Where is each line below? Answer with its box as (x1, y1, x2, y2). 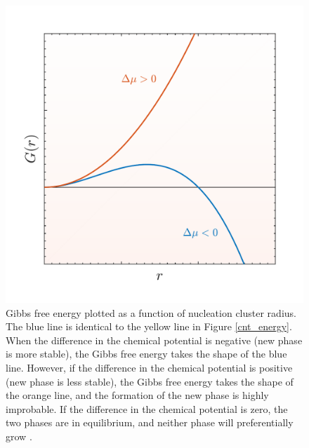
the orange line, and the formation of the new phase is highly (6, 388, 269, 402)
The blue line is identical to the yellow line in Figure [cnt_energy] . (6, 319, 292, 334)
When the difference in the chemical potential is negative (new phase (6, 332, 303, 347)
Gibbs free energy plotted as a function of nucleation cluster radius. (6, 305, 296, 320)
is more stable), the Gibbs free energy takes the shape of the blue (6, 346, 287, 361)
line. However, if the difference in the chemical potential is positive (6, 360, 293, 374)
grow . (6, 428, 32, 443)
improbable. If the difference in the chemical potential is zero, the (6, 401, 288, 416)
